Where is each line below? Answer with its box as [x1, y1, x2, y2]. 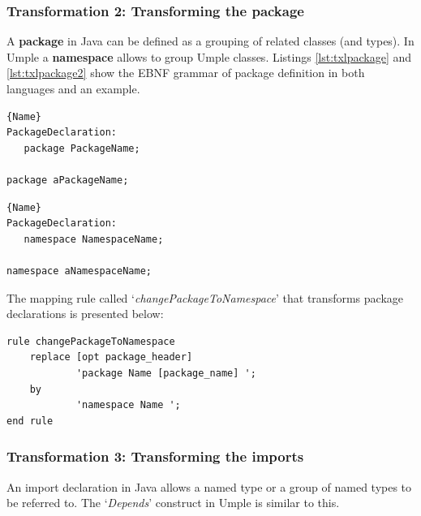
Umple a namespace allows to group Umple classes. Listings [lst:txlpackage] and [6, 48, 412, 65]
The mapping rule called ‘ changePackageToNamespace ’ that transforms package [6, 289, 403, 306]
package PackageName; [24, 142, 140, 154]
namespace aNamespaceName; [6, 264, 152, 277]
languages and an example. [6, 80, 140, 97]
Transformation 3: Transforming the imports [6, 446, 304, 467]
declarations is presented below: [6, 305, 164, 322]
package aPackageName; [6, 174, 129, 186]
